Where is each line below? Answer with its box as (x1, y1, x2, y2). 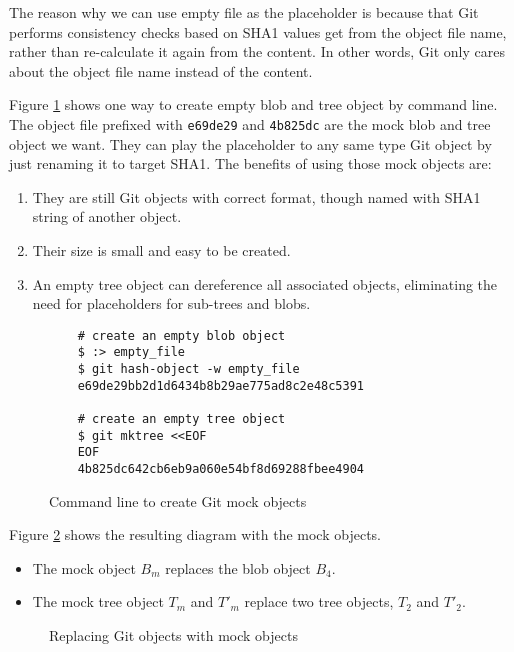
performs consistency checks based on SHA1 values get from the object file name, (9, 21, 507, 42)
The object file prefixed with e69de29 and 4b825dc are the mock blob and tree (9, 113, 491, 134)
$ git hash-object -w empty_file (77, 362, 300, 377)
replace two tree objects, (244, 591, 394, 612)
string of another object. (32, 206, 182, 227)
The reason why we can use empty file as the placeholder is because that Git (9, 2, 479, 22)
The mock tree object (32, 591, 164, 612)
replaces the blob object (165, 557, 311, 578)
